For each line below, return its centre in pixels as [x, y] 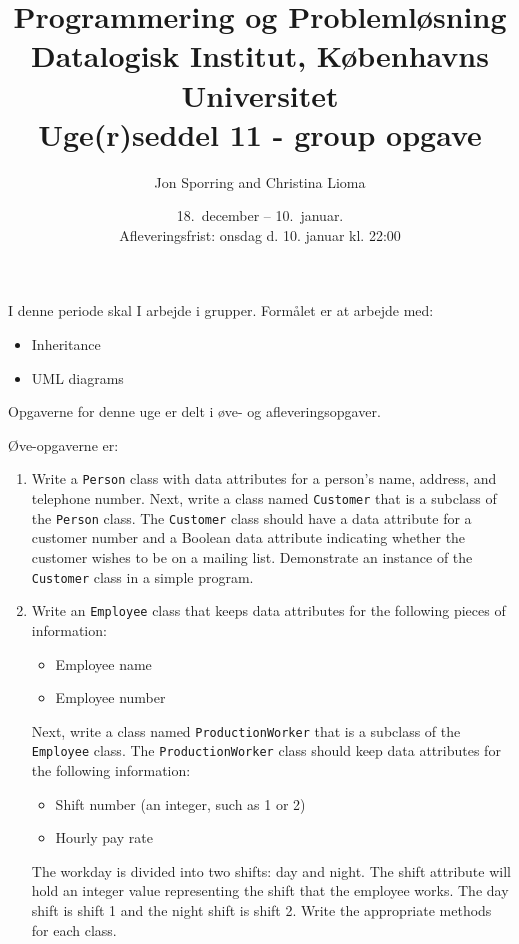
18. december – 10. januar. [260, 215]
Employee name [103, 663]
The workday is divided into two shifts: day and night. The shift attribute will [271, 870]
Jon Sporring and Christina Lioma [260, 181]
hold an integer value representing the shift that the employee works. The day [270, 890]
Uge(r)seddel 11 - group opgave [260, 133]
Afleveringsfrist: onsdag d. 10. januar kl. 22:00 [260, 234]
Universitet [260, 94]
